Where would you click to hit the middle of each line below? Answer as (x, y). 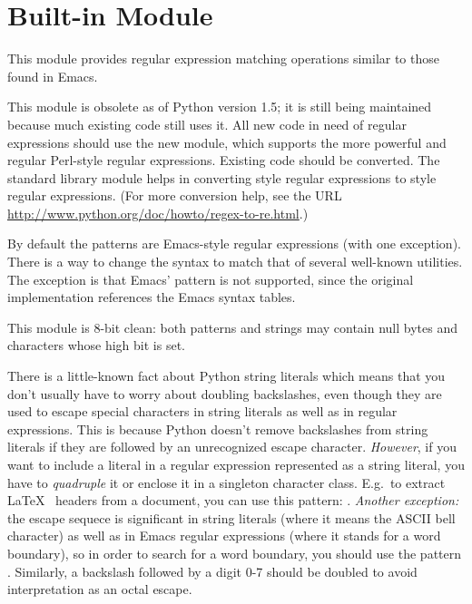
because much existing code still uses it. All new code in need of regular (207, 124)
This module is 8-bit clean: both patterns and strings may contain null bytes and (233, 327)
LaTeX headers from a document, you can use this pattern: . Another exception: (233, 500)
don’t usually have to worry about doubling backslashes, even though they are (225, 393)
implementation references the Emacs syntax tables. (152, 297)
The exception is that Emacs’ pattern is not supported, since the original (211, 279)
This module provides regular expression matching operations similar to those (223, 58)
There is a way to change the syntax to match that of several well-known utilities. (235, 262)
